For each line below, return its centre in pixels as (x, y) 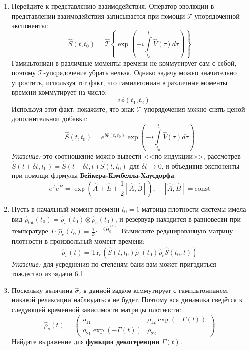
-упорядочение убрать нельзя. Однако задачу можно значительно (140, 73)
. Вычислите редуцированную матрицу (175, 231)
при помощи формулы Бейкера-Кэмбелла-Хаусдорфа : (94, 175)
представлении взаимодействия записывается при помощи (98, 15)
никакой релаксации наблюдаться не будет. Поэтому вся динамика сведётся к (127, 300)
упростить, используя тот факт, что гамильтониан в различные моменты (120, 82)
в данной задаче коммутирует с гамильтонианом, (156, 290)
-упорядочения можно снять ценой (193, 109)
